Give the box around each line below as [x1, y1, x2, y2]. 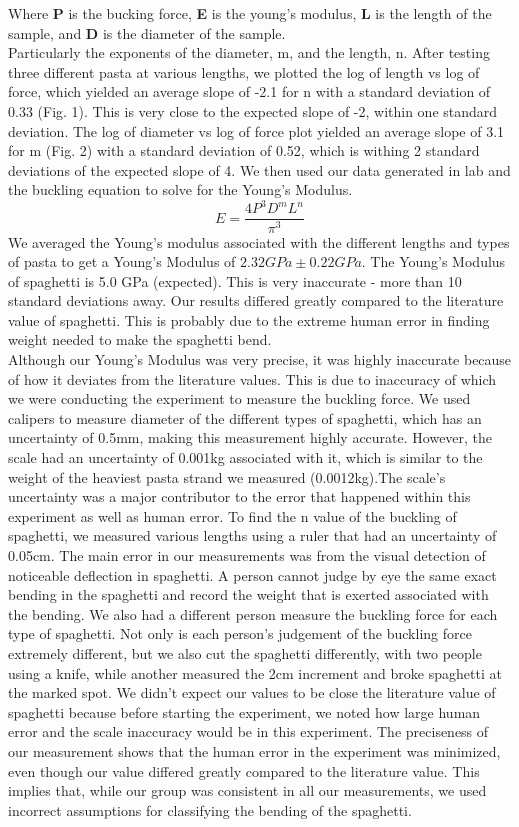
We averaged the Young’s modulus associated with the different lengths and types [8, 231, 510, 252]
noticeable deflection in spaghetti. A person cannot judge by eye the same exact [8, 564, 497, 585]
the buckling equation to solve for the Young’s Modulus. [8, 179, 353, 200]
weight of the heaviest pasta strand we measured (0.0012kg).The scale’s [8, 466, 446, 487]
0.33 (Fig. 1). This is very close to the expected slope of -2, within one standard [8, 100, 498, 121]
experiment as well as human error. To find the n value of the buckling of [8, 505, 457, 526]
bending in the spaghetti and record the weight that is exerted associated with [8, 584, 489, 605]
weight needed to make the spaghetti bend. [8, 329, 272, 350]
